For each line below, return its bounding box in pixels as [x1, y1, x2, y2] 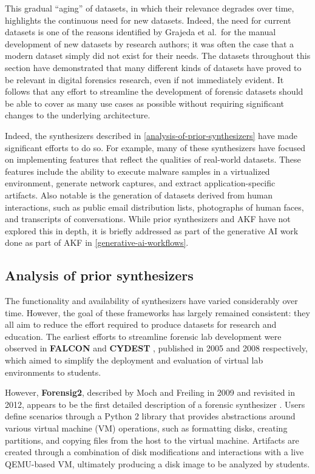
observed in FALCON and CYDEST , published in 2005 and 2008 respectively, [5, 342, 308, 354]
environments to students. [5, 365, 101, 378]
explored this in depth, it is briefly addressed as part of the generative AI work [5, 224, 299, 237]
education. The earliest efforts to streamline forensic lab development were [5, 330, 282, 342]
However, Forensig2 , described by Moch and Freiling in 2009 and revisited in [5, 386, 295, 399]
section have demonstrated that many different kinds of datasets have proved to [5, 61, 302, 73]
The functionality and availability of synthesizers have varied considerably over [5, 294, 298, 307]
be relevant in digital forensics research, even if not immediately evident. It [5, 73, 284, 86]
